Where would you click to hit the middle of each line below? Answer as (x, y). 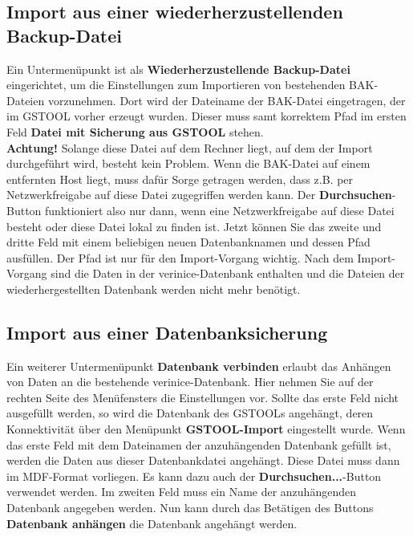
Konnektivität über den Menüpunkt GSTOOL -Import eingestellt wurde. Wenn (206, 429)
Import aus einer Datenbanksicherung (167, 332)
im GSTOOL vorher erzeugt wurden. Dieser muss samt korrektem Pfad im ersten (206, 116)
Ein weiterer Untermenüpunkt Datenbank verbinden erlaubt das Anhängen (199, 366)
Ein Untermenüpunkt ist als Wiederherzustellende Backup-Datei (178, 69)
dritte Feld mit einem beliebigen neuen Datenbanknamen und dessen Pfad (188, 242)
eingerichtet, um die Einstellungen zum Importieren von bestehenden (176, 85)
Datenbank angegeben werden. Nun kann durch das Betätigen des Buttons (190, 508)
